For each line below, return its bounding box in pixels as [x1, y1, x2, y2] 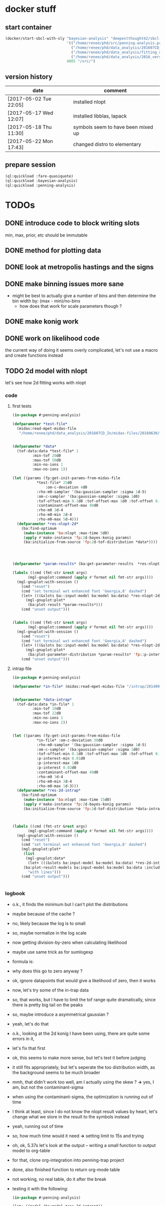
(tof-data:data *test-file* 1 [17, 449, 79, 453]
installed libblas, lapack [73, 113, 127, 120]
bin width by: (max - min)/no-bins [12, 298, 81, 304]
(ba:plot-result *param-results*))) [27, 603, 103, 607]
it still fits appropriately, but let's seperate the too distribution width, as [12, 1064, 156, 1070]
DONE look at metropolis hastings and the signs [5, 263, 154, 271]
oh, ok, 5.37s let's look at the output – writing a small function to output [12, 1142, 156, 1148]
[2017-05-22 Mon [7, 138, 53, 145]
